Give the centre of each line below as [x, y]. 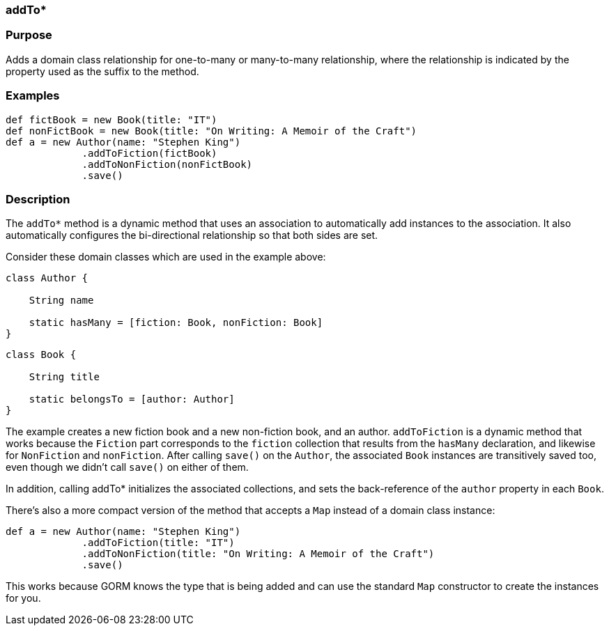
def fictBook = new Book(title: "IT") [111, 119]
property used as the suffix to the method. [102, 71]
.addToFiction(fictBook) [149, 153]
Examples [33, 96]
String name [61, 301]
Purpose [29, 35]
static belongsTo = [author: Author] [132, 399]
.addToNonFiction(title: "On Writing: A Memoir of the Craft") [258, 554]
